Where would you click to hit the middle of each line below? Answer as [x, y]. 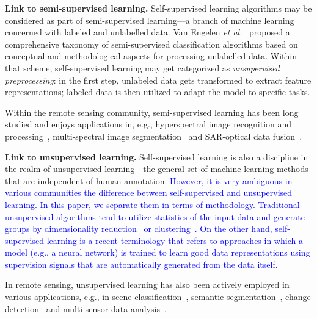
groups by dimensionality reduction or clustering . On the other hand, [139, 228]
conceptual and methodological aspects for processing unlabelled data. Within [151, 56]
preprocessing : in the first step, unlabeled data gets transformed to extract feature [158, 80]
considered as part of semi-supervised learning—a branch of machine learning [150, 20]
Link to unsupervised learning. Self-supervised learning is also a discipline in [157, 156]
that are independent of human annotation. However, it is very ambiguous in [149, 180]
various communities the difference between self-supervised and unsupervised [149, 192]
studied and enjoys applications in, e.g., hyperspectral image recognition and [148, 124]
